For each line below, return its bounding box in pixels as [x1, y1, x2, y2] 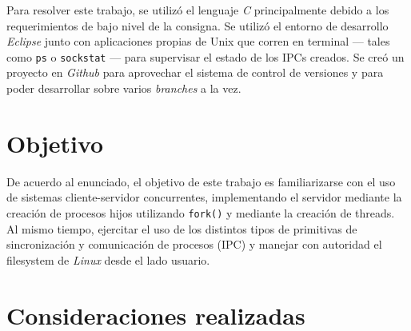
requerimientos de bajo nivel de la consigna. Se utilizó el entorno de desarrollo [6, 17, 389, 34]
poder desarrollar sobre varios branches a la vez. [6, 80, 241, 97]
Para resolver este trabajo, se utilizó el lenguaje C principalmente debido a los [6, 2, 389, 18]
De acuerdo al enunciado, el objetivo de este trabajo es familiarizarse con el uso [6, 173, 396, 189]
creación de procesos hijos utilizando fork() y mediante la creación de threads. [6, 204, 395, 221]
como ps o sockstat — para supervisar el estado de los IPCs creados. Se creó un [6, 48, 405, 65]
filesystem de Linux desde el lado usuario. [6, 251, 210, 268]
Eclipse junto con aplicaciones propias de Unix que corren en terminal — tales [6, 33, 390, 50]
